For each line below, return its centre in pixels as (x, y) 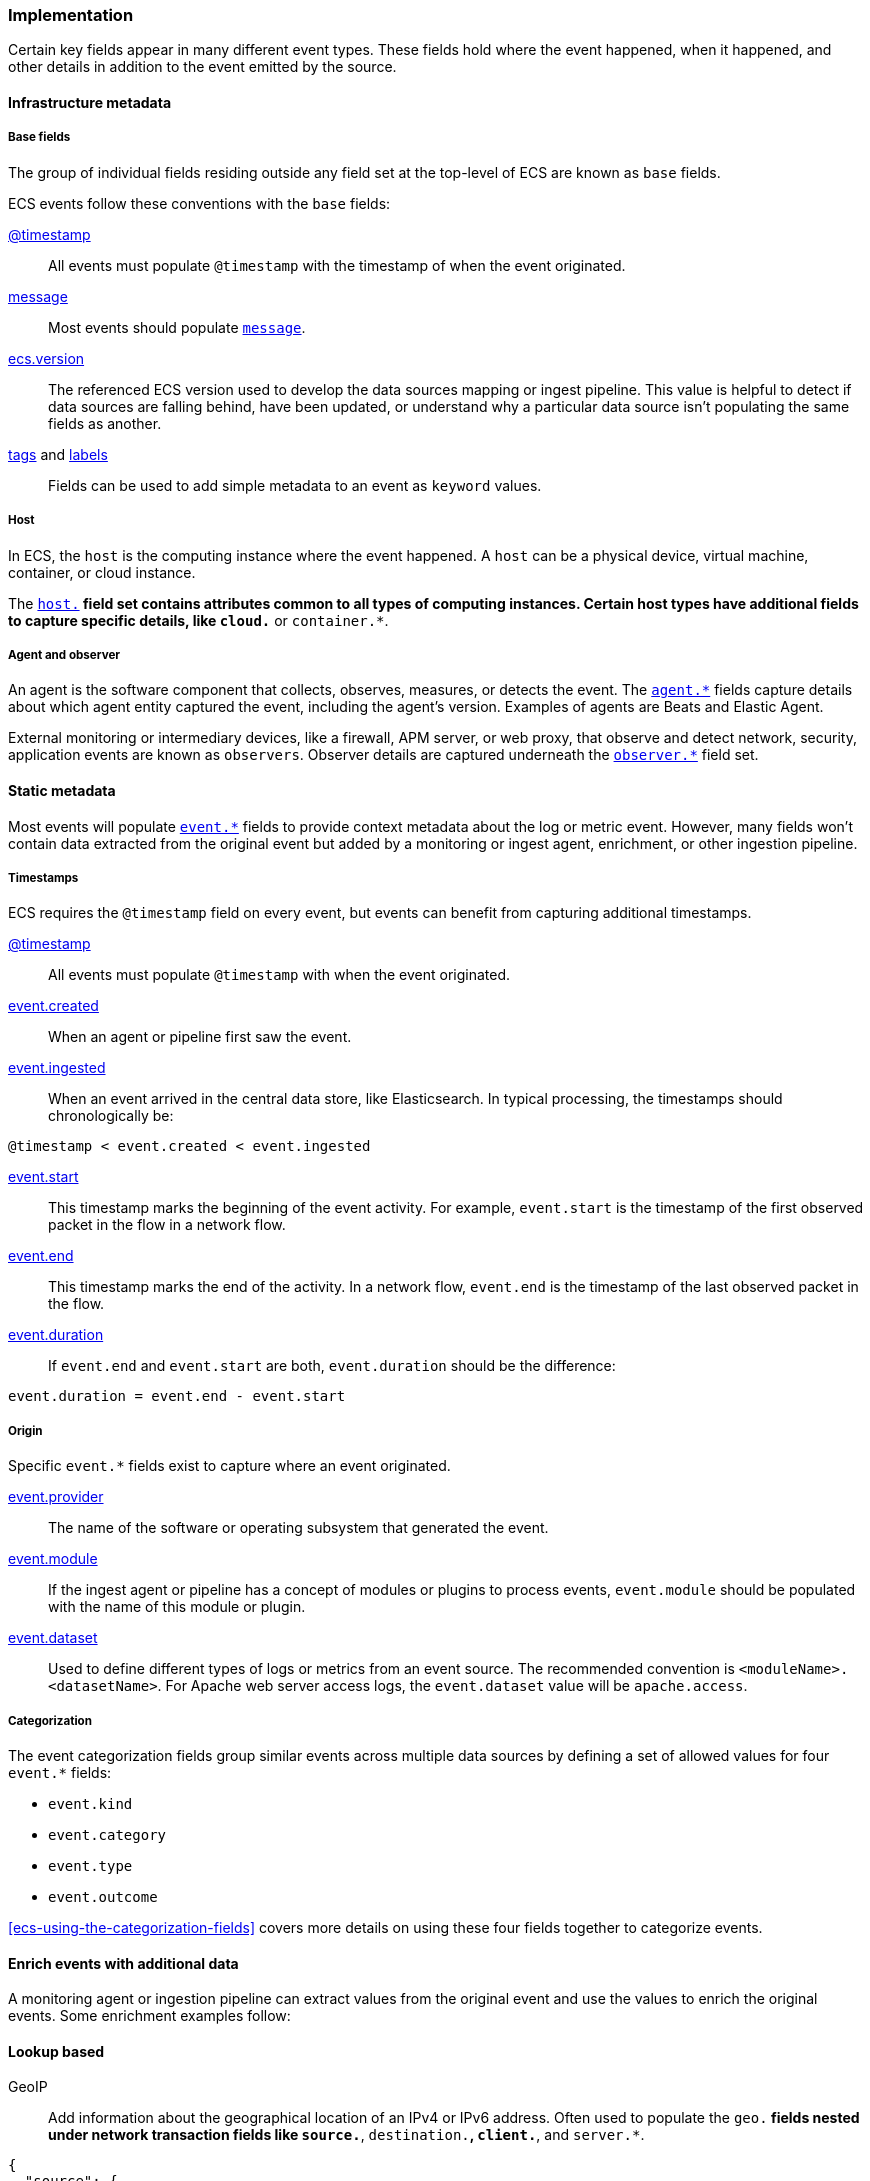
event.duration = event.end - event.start (177, 1396)
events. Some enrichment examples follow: (149, 2016)
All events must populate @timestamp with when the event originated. (279, 975)
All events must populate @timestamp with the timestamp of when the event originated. (337, 265)
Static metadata (62, 790)
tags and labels (58, 454)
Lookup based (56, 2051)
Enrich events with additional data (123, 1963)
